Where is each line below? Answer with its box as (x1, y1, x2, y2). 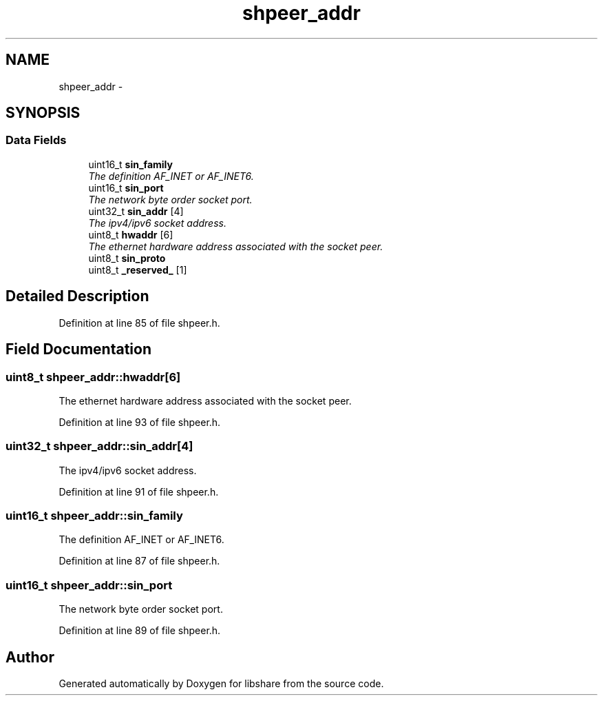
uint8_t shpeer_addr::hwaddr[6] (6, 369, 181, 384)
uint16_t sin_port (88, 181, 164, 194)
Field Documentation (6, 341, 151, 358)
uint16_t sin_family (88, 158, 173, 170)
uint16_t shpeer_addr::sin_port (6, 578, 173, 592)
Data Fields (6, 133, 67, 148)
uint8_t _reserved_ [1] (88, 263, 187, 276)
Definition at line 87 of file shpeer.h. (59, 555, 220, 567)
